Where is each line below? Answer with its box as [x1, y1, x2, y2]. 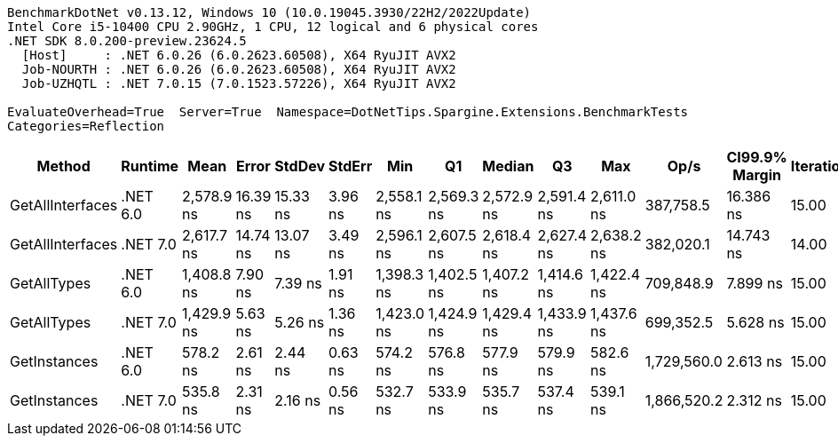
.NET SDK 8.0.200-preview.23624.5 [7, 34, 247, 48]
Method [36, 157, 91, 175]
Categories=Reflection [7, 119, 165, 133]
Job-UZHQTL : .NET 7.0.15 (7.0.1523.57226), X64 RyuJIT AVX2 [21, 76, 456, 91]
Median [482, 157, 534, 175]
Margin [732, 166, 781, 184]
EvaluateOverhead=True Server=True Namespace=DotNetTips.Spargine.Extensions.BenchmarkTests [7, 105, 689, 119]
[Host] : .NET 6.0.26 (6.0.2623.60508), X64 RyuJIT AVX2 [21, 48, 456, 62]
